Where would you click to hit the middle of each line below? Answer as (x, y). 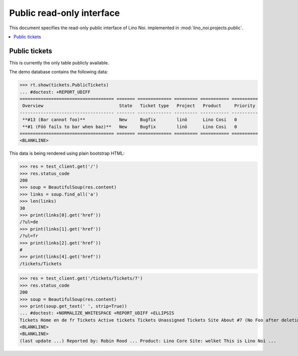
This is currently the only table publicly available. (59, 62)
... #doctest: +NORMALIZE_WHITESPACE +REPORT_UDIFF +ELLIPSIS (97, 313)
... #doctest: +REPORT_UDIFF (55, 92)
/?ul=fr (29, 236)
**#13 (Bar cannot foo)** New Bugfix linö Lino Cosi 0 (130, 120)
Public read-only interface (65, 13)
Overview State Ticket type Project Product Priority (139, 106)
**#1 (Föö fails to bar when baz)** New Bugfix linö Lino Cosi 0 (130, 127)
